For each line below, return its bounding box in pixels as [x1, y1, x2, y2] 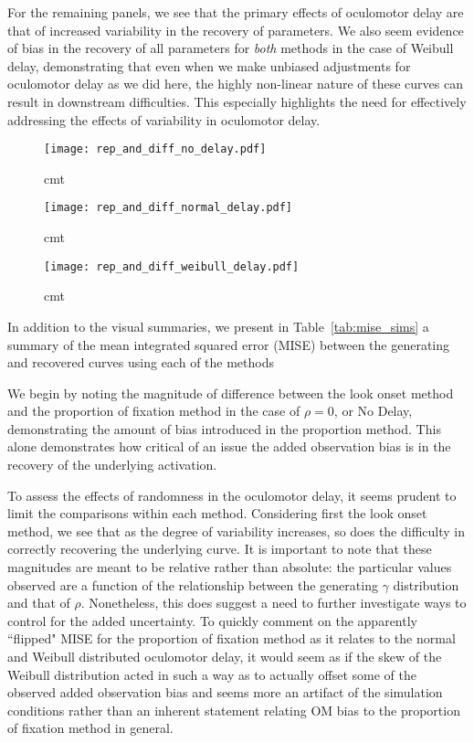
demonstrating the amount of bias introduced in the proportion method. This [7, 419, 441, 438]
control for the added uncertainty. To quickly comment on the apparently [7, 610, 417, 630]
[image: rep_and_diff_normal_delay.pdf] [44, 201, 293, 215]
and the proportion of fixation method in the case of [7, 401, 300, 420]
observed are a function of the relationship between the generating [7, 575, 378, 594]
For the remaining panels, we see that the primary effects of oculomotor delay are [7, 3, 464, 21]
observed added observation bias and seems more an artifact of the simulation [7, 683, 443, 702]
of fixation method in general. [7, 718, 174, 738]
